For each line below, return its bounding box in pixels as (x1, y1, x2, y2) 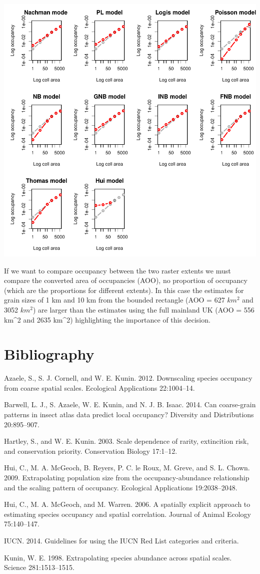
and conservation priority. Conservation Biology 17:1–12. (4, 445, 177, 456)
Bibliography (4, 344, 94, 364)
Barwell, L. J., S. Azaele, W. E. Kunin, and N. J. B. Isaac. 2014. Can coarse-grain (4, 399, 256, 410)
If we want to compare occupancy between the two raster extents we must (4, 265, 231, 275)
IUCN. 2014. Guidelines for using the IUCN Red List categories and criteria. (4, 535, 239, 545)
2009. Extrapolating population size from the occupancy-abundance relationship (4, 472, 249, 483)
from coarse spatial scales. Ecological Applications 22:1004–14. (4, 382, 195, 393)
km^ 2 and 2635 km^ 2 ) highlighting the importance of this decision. (4, 314, 210, 325)
